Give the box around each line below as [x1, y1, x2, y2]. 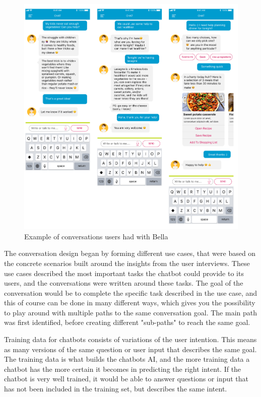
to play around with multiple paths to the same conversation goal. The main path [4, 307, 257, 317]
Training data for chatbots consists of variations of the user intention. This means [4, 334, 257, 345]
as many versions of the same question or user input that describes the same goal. [4, 344, 257, 354]
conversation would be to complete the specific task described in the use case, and [4, 287, 257, 298]
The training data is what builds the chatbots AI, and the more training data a [4, 354, 250, 364]
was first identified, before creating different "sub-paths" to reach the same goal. [4, 317, 250, 327]
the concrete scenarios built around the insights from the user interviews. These [4, 257, 250, 268]
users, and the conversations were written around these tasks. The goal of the [4, 278, 243, 288]
